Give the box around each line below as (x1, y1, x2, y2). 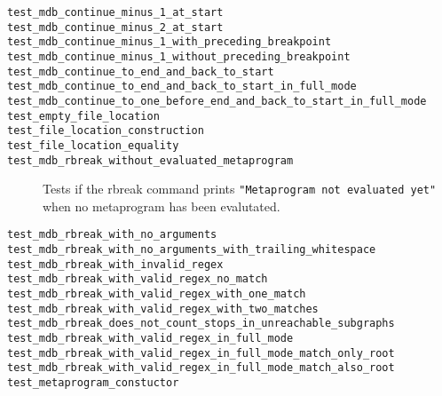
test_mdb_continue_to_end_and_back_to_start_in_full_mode (7, 80, 357, 93)
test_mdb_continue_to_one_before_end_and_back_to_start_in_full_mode (7, 94, 427, 107)
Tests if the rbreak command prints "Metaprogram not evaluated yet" (43, 179, 437, 198)
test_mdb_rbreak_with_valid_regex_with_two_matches (7, 302, 319, 315)
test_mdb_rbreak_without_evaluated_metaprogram (7, 154, 294, 167)
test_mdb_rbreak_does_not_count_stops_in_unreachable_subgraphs (7, 317, 395, 330)
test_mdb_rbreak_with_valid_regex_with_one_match (7, 288, 306, 301)
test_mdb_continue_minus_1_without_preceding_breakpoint (7, 50, 351, 63)
